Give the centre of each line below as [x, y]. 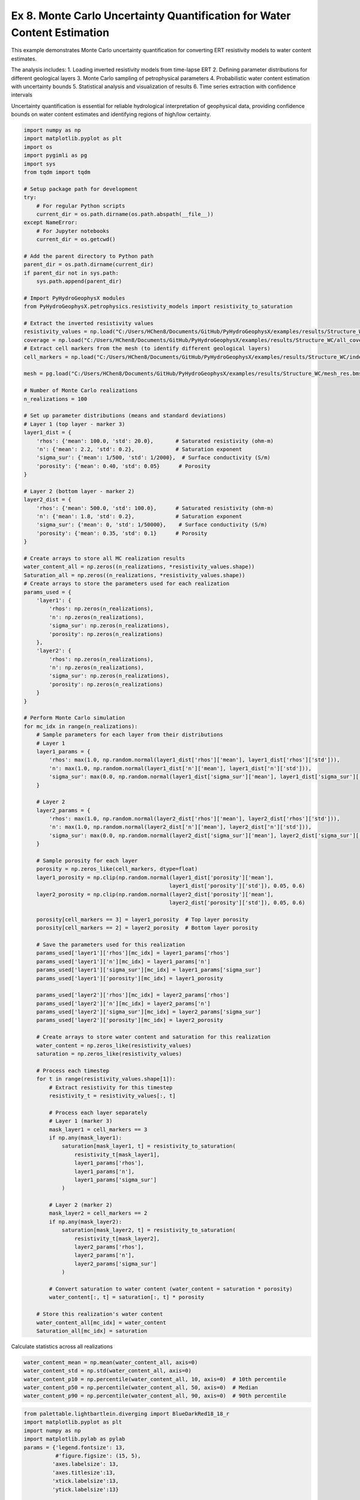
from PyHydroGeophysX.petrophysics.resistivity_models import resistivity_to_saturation [158, 307]
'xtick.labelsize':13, [85, 1481]
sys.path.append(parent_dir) [79, 281]
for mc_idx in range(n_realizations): [81, 726]
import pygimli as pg [55, 155]
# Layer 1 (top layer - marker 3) [74, 424]
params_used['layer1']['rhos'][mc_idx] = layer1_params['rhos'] [133, 953]
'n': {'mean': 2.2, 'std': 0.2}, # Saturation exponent [139, 449]
